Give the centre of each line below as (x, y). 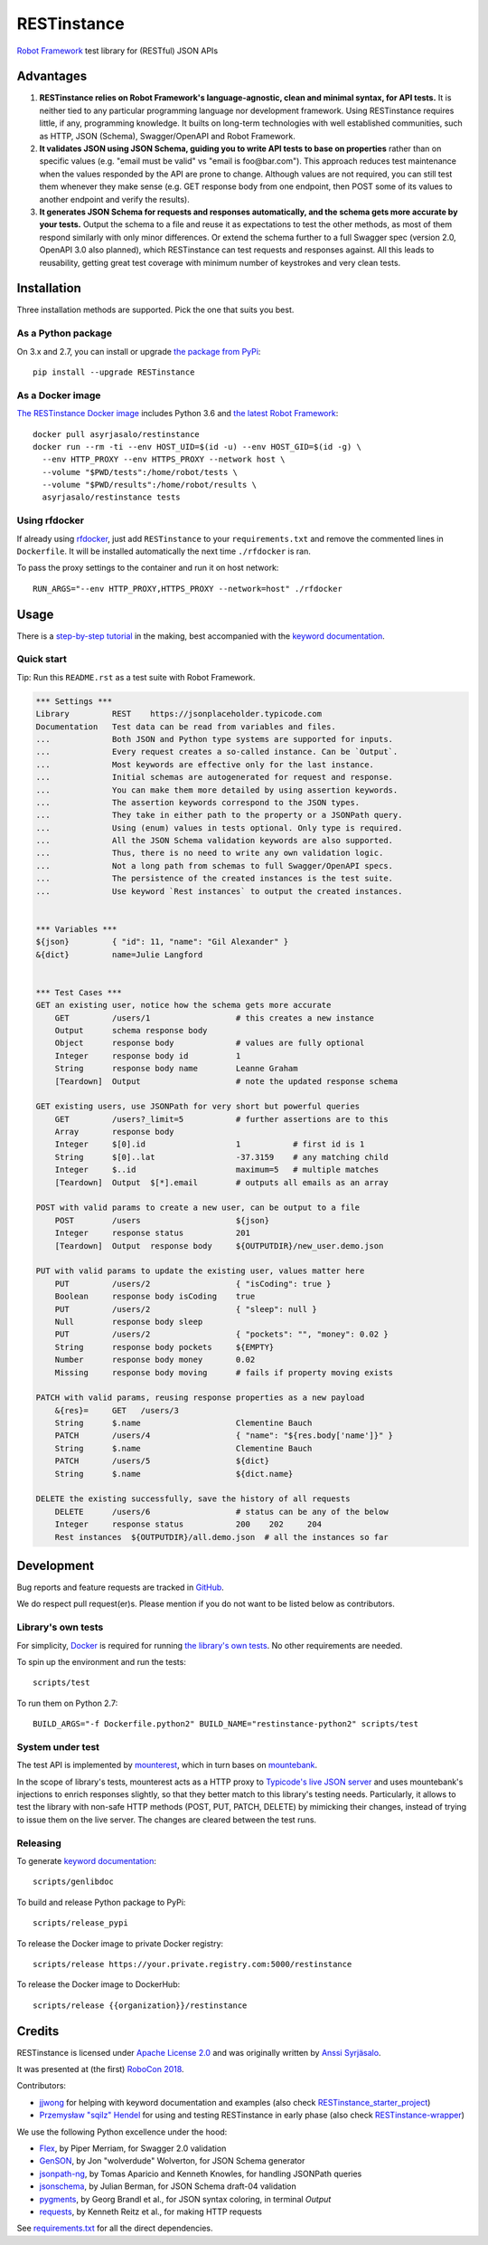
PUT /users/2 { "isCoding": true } (193, 1284)
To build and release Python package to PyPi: (101, 1902)
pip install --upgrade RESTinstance (114, 372)
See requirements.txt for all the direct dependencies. (115, 2228)
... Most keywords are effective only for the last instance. (205, 764)
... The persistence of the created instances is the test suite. (214, 879)
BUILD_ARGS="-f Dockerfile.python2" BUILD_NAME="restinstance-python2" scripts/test (226, 1724)
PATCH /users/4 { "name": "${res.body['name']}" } (224, 1436)
